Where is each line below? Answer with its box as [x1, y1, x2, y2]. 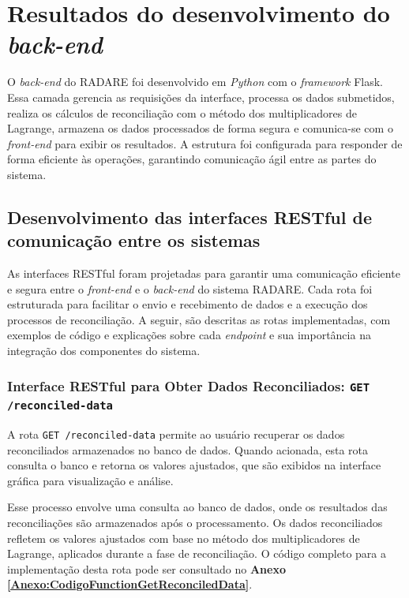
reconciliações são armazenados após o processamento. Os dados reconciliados [7, 514, 383, 530]
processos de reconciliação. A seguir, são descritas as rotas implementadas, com [7, 311, 391, 327]
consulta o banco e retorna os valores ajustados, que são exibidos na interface [7, 457, 381, 473]
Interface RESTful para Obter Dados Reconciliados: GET [7, 376, 370, 395]
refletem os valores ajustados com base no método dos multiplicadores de [7, 529, 360, 546]
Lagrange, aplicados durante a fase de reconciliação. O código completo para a [7, 545, 386, 562]
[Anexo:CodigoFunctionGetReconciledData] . [7, 576, 253, 592]
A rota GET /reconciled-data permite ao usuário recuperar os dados [7, 425, 345, 442]
